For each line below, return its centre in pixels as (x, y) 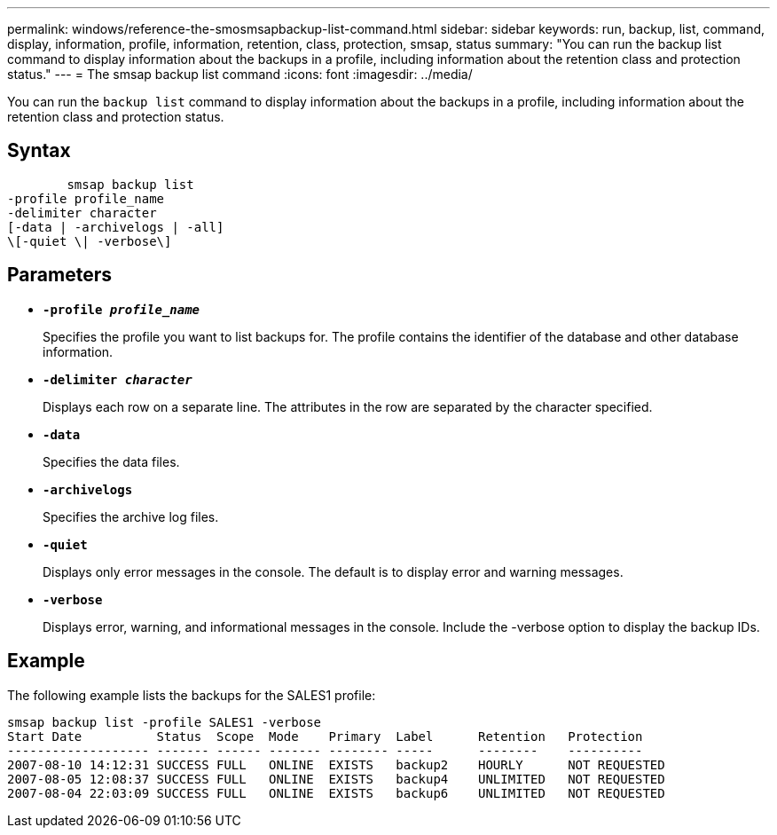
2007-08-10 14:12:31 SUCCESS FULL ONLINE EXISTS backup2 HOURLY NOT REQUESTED (336, 764)
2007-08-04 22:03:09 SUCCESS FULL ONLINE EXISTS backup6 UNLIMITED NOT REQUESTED (336, 793)
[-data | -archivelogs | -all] (116, 227)
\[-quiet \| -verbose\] (90, 241)
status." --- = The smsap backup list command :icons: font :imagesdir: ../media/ (240, 74)
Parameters (59, 275)
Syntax (39, 151)
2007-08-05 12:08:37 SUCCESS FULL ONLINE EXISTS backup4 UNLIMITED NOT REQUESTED (336, 779)
